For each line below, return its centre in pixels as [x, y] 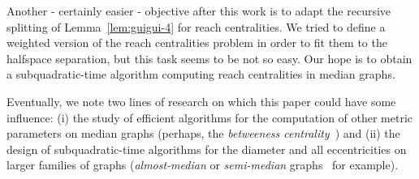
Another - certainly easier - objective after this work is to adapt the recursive [199, 11]
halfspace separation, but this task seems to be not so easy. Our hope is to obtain [209, 58]
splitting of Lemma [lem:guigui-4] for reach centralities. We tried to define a [196, 26]
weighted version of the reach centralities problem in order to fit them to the [197, 43]
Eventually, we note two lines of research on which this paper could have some [201, 101]
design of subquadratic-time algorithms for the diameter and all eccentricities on [207, 149]
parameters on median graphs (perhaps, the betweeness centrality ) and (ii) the [203, 133]
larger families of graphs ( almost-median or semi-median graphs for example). [203, 165]
